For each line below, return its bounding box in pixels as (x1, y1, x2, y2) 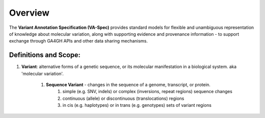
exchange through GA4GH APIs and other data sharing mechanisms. (9, 38, 148, 44)
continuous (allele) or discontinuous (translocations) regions (62, 95, 185, 101)
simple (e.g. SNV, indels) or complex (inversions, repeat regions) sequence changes (62, 89, 233, 94)
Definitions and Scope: (9, 51, 80, 59)
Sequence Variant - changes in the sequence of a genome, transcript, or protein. (46, 82, 211, 88)
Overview (9, 7, 50, 18)
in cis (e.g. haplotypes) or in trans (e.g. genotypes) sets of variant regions (62, 102, 212, 108)
